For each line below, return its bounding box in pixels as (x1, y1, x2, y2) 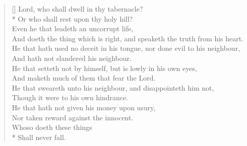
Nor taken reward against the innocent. (12, 112, 134, 122)
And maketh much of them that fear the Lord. (12, 72, 156, 83)
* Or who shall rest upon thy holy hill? (12, 13, 133, 24)
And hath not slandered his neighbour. (12, 52, 132, 63)
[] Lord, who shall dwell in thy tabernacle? (12, 4, 143, 14)
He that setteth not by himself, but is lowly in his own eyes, (12, 62, 197, 73)
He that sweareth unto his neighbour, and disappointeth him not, (12, 82, 214, 93)
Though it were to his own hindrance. (12, 92, 129, 103)
